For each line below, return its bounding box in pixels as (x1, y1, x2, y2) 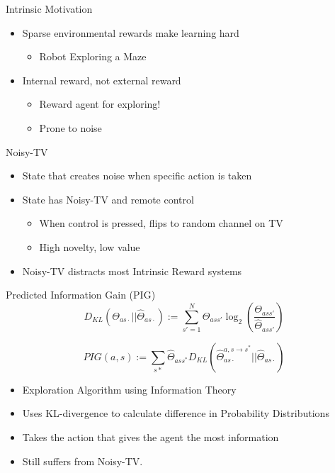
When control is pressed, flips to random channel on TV (39, 216, 283, 230)
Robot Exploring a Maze (39, 49, 147, 64)
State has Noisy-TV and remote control (22, 191, 194, 206)
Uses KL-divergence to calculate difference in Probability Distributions (22, 406, 329, 421)
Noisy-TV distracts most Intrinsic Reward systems (22, 263, 242, 278)
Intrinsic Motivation (6, 1, 93, 16)
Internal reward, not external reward (22, 72, 181, 87)
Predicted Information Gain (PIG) (6, 287, 156, 302)
